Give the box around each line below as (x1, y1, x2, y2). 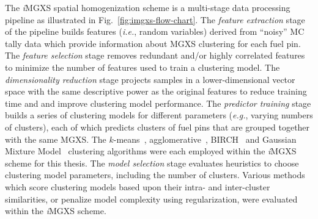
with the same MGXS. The (5, 132, 106, 145)
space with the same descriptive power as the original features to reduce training (5, 85, 307, 98)
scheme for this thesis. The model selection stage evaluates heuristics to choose (5, 156, 299, 169)
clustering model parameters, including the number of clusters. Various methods (5, 168, 305, 181)
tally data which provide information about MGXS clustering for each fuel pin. (5, 37, 301, 49)
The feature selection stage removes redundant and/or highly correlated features (5, 49, 305, 62)
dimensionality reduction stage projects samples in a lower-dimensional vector (5, 73, 295, 85)
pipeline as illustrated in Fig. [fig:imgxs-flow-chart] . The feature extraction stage (5, 13, 305, 26)
